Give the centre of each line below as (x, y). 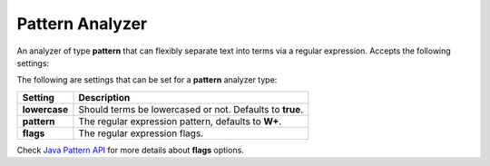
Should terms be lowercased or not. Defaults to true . (191, 109)
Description (104, 97)
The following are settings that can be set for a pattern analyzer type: (147, 80)
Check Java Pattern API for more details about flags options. (130, 150)
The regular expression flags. (141, 133)
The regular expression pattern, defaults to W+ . (180, 121)
